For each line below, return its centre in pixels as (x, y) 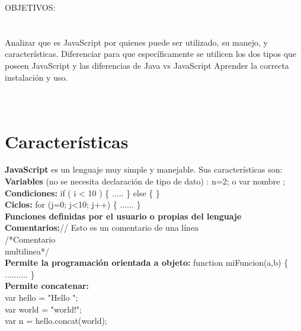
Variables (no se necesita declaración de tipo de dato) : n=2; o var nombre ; (145, 181)
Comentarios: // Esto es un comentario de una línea (102, 227)
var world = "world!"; (43, 309)
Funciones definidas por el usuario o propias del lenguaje (123, 216)
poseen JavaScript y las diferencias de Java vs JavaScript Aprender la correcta (147, 65)
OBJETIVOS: (30, 7)
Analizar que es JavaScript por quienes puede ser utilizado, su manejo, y (136, 42)
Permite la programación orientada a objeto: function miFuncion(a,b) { (147, 262)
